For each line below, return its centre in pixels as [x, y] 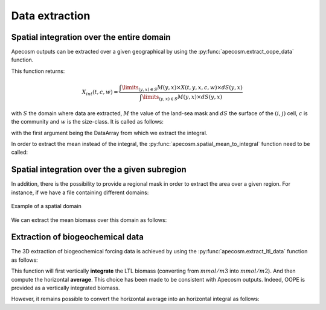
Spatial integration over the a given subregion [99, 170]
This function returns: [38, 71]
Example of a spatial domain [46, 206]
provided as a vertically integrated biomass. [66, 288]
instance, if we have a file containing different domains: [80, 192]
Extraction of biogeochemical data [78, 237]
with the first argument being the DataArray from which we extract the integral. [109, 133]
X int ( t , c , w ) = [100, 93]
